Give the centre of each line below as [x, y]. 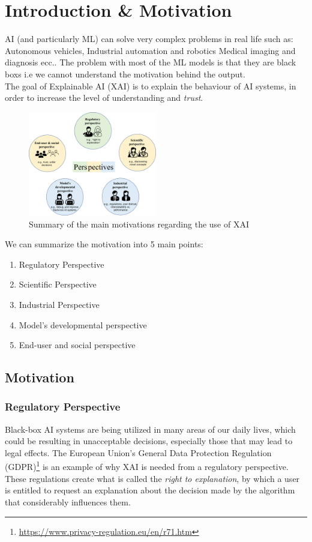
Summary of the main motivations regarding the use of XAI [139, 224]
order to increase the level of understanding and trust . [104, 98]
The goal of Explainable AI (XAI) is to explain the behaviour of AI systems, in [151, 86]
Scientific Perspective [58, 284]
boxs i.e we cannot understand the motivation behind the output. [125, 74]
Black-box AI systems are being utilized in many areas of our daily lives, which [150, 429]
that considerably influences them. [68, 501]
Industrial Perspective [59, 304]
